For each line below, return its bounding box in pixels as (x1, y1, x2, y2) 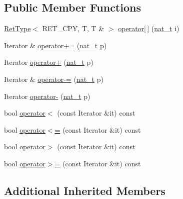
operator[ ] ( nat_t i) (118, 23, 179, 34)
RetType (4, 23, 31, 34)
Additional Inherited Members (4, 182, 165, 198)
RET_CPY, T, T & (42, 23, 104, 34)
